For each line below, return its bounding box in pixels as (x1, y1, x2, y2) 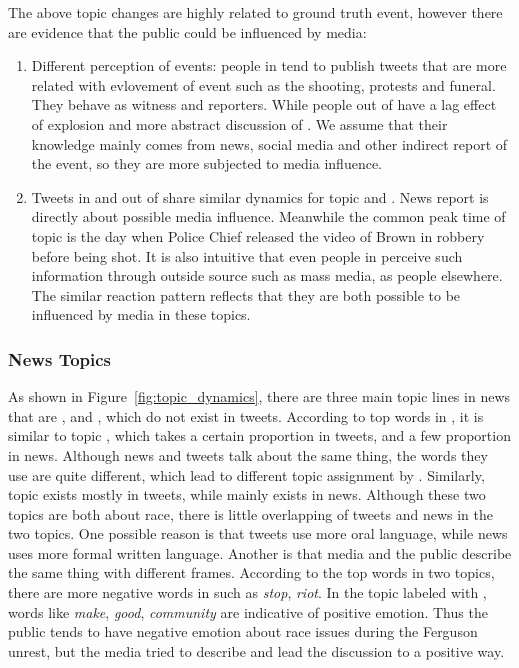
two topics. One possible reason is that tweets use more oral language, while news (8, 523, 508, 544)
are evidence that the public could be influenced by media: (8, 21, 367, 42)
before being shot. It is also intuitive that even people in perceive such (31, 245, 463, 266)
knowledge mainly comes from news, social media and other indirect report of (31, 133, 508, 154)
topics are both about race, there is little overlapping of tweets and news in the (8, 503, 494, 524)
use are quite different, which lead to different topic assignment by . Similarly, (8, 464, 485, 485)
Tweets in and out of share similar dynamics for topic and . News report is (31, 186, 489, 207)
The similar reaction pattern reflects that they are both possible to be (31, 284, 461, 305)
